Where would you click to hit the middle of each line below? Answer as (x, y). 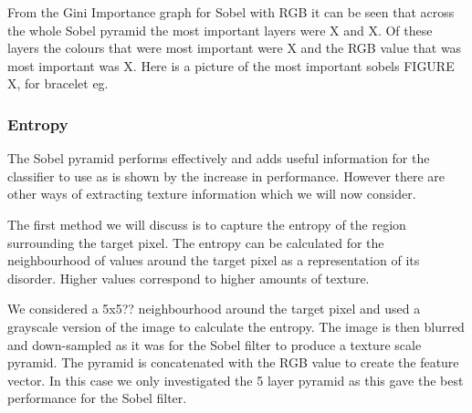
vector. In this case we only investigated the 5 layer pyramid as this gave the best (236, 380)
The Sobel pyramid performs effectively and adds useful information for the (219, 158)
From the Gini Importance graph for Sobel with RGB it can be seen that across (231, 12)
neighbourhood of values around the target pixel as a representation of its (214, 260)
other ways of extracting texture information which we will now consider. (212, 194)
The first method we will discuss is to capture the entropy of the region (207, 224)
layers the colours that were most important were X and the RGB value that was (235, 48)
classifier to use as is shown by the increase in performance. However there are (226, 176)
